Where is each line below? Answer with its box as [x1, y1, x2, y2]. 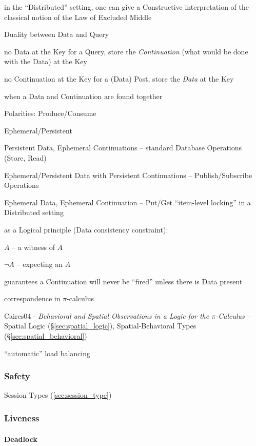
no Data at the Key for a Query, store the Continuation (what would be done [4, 46, 248, 56]
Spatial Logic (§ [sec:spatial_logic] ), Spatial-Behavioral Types [4, 320, 196, 331]
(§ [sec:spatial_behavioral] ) [4, 331, 87, 341]
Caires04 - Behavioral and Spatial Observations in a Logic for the [4, 310, 209, 321]
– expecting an [16, 259, 63, 269]
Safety [4, 370, 30, 382]
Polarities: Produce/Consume [4, 108, 96, 119]
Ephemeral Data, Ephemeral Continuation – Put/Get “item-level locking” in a [4, 197, 251, 207]
